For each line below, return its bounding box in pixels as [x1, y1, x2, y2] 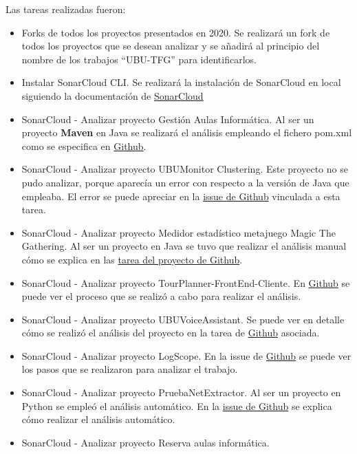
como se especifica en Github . [21, 138, 147, 153]
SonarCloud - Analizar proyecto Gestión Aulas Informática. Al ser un [21, 111, 314, 126]
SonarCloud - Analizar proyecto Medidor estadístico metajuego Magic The [21, 225, 336, 239]
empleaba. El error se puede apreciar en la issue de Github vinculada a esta [21, 188, 340, 203]
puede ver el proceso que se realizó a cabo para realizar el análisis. [21, 289, 301, 303]
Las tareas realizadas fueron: [6, 2, 126, 16]
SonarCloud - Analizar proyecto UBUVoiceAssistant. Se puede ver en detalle [21, 312, 345, 326]
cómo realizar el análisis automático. [21, 412, 175, 426]
